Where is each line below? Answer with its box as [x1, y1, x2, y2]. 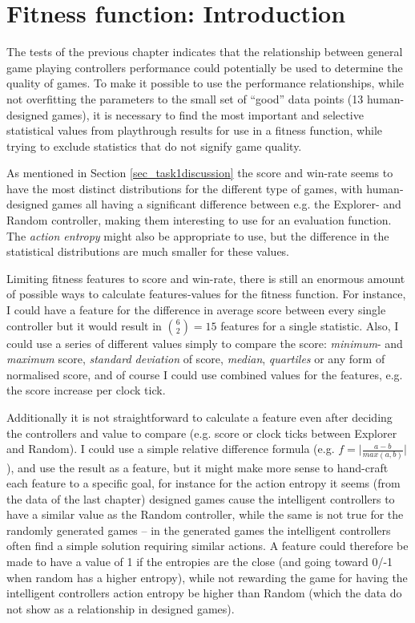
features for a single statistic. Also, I [220, 317, 399, 334]
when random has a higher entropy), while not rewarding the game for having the [6, 568, 408, 585]
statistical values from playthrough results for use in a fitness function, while [6, 122, 383, 139]
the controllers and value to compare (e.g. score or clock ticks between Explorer [6, 424, 397, 441]
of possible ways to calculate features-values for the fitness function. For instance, [6, 285, 406, 302]
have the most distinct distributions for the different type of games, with [6, 180, 363, 196]
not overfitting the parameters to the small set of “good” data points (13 [6, 90, 364, 107]
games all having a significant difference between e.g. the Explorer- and [51, 196, 401, 212]
